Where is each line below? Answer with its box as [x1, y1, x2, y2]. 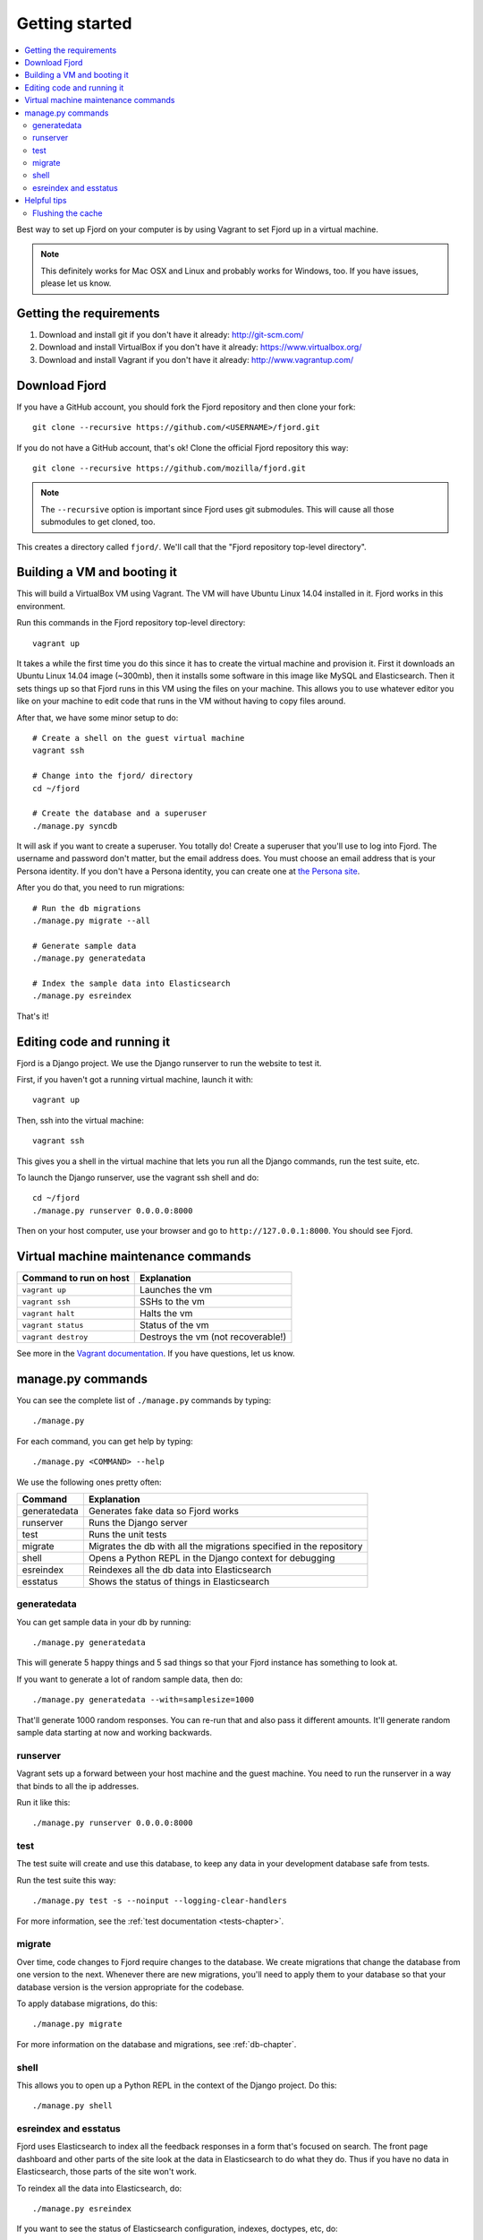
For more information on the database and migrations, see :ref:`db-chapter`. [16, 2038, 297, 2049]
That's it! [16, 1011, 49, 1021]
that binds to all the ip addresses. [16, 1780, 140, 1791]
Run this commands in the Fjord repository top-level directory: [16, 617, 246, 628]
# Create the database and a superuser [32, 808, 208, 819]
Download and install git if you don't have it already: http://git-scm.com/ [38, 330, 304, 340]
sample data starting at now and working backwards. [16, 1727, 213, 1738]
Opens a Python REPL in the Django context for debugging [88, 1551, 335, 1564]
